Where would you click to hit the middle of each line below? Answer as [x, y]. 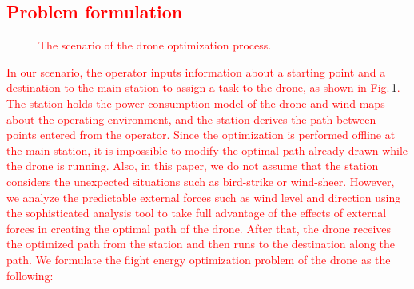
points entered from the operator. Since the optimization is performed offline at [201, 135]
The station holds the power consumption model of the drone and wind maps [196, 103]
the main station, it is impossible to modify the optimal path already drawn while [207, 150]
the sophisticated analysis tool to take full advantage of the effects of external [197, 213]
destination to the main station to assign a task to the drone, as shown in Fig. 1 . [203, 87]
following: [30, 275]
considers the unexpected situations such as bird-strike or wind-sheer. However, [201, 181]
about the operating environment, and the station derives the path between [191, 119]
